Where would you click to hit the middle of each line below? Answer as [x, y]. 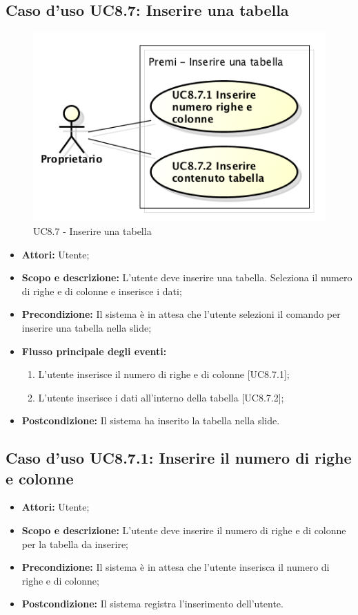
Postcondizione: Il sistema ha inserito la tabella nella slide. [151, 420]
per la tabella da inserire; [75, 543]
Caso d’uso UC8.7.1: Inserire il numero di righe [179, 458]
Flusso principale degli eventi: [94, 351]
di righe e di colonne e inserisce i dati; [102, 291]
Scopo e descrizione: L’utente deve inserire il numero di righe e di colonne [184, 530]
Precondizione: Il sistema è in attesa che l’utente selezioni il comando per [181, 314]
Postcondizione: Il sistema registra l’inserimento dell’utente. [152, 604]
